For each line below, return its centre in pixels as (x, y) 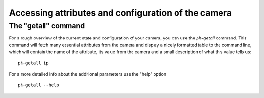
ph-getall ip (33, 63)
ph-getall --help (38, 85)
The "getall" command (47, 26)
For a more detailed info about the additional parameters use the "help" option (88, 74)
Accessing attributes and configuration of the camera (121, 13)
